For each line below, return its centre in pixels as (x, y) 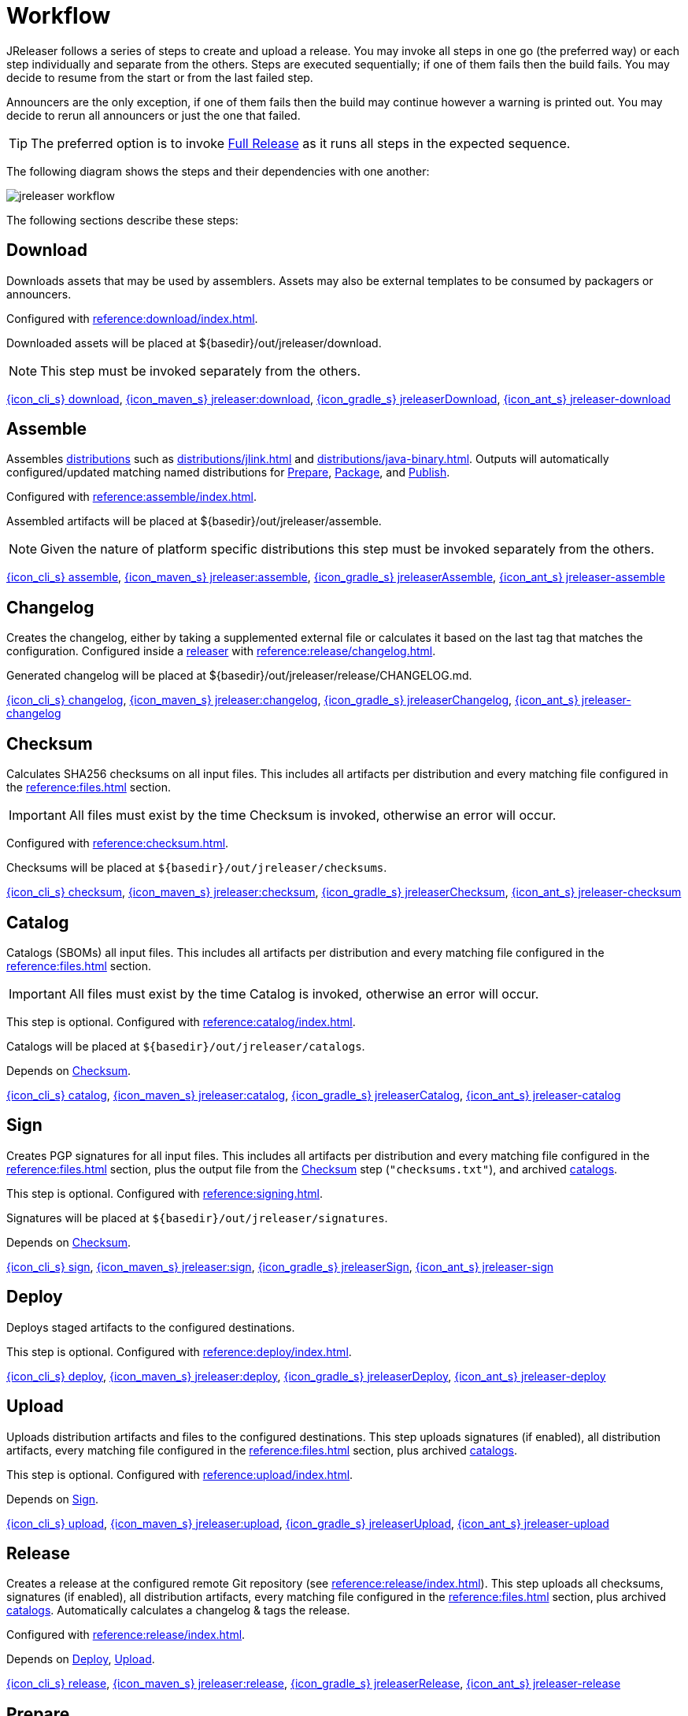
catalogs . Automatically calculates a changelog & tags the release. (178, 1610)
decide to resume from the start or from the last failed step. (160, 77)
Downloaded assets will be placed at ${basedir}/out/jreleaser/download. (194, 343)
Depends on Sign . (53, 1499)
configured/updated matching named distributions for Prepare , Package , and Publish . (228, 473)
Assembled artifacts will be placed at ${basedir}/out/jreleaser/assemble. (194, 521)
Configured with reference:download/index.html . (132, 318)
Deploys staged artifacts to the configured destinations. (151, 1327)
